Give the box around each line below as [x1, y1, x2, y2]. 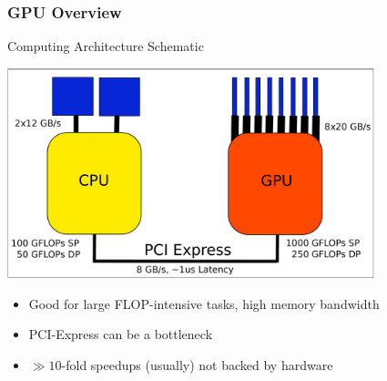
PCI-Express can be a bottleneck [28, 324, 213, 344]
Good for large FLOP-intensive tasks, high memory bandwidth [28, 293, 380, 313]
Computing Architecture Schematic [7, 36, 204, 56]
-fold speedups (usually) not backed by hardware [61, 355, 333, 374]
